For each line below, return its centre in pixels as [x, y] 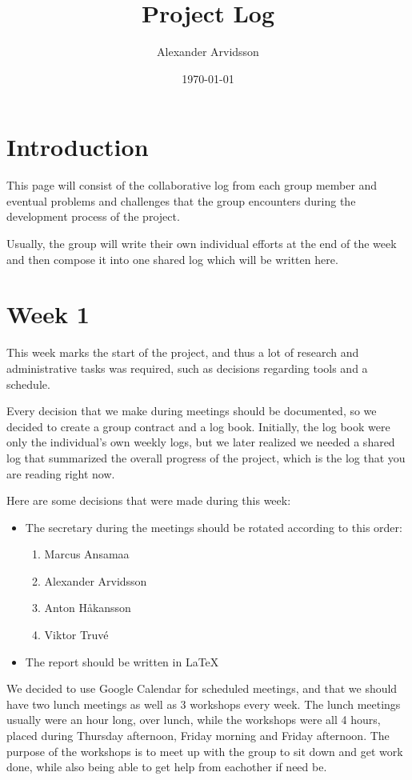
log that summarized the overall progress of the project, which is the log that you [206, 457]
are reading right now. [61, 473]
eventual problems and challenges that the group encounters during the [181, 200]
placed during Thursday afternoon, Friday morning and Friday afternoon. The [198, 736]
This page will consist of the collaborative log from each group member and [192, 185]
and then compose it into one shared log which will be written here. [172, 259]
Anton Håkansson [88, 608]
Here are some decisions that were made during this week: [149, 500]
